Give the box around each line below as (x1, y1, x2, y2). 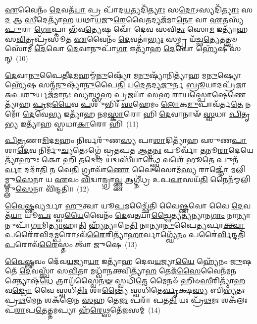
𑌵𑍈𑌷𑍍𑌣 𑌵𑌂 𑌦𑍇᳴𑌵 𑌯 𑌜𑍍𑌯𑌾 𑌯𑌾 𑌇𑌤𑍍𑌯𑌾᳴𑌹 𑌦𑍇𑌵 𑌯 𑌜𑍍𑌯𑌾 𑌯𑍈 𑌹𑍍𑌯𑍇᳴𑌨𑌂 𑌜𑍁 (5, 256, 242, 266)
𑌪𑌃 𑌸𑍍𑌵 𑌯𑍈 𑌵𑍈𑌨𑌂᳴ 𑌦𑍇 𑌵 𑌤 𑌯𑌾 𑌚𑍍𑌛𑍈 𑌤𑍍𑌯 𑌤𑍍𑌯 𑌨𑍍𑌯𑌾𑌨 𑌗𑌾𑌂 (38, 210, 225, 220)
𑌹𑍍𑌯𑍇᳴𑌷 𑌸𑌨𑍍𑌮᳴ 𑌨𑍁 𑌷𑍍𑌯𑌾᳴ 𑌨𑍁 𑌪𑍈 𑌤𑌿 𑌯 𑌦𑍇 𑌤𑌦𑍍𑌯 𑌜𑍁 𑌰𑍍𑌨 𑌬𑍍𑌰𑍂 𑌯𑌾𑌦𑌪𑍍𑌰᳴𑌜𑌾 (5, 79, 247, 90)
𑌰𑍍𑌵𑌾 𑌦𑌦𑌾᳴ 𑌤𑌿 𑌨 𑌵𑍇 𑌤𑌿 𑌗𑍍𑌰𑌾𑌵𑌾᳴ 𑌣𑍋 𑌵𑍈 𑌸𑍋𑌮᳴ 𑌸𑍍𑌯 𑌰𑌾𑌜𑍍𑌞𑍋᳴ (5, 164, 229, 174)
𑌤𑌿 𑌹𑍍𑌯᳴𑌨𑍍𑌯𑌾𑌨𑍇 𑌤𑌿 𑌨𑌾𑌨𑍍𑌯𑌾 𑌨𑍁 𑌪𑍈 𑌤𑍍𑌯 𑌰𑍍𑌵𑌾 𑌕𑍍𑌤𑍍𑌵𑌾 (78, 219, 245, 230)
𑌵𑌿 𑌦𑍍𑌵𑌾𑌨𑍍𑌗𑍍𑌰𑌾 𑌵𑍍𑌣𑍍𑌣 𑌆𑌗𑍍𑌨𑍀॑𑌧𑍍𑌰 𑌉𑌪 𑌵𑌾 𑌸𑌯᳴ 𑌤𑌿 (81, 174, 208, 184)
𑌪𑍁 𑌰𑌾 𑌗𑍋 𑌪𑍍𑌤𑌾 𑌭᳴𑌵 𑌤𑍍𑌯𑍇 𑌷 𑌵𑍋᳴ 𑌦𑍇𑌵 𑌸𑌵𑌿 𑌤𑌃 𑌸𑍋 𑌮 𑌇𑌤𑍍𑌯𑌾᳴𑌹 (5, 24, 248, 34)
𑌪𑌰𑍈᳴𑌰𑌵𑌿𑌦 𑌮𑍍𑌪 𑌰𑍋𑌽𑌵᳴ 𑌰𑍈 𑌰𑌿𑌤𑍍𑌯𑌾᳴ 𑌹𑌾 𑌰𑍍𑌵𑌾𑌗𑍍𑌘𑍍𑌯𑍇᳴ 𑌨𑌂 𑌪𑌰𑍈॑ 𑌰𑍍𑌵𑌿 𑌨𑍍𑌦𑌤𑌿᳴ (5, 229, 246, 240)
